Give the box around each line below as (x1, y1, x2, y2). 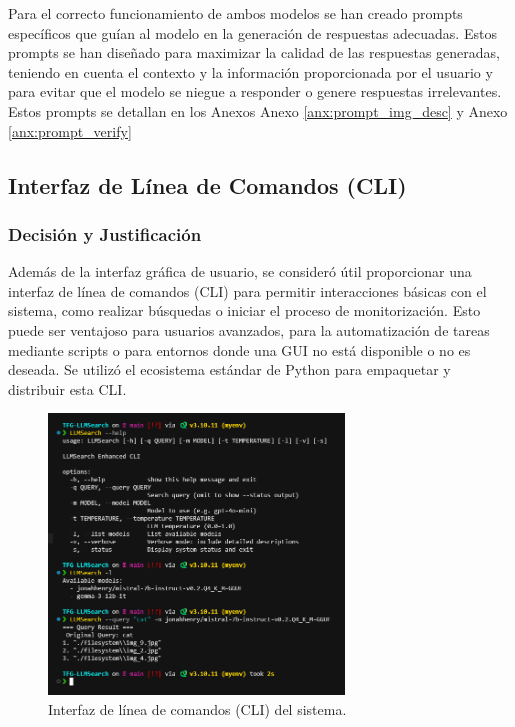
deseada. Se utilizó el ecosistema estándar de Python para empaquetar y (8, 359, 451, 380)
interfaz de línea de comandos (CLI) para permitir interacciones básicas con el (8, 280, 487, 301)
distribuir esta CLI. (8, 378, 127, 399)
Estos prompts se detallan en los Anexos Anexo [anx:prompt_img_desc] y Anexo (8, 100, 508, 121)
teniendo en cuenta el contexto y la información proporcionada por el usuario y (8, 61, 493, 82)
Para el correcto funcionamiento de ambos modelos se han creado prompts (8, 3, 463, 23)
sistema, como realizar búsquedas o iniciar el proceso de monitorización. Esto (8, 300, 481, 321)
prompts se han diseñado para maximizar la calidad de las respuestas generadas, (8, 42, 500, 63)
